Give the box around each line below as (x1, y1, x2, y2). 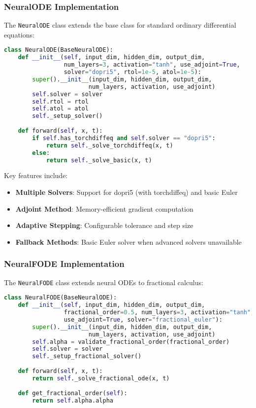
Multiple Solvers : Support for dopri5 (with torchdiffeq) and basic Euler (15, 187, 238, 197)
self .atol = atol (32, 105, 89, 112)
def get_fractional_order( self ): (18, 389, 128, 397)
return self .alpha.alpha (32, 397, 113, 404)
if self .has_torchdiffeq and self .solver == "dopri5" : (32, 134, 216, 142)
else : (32, 149, 50, 156)
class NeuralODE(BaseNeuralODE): (4, 46, 113, 54)
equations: (4, 29, 34, 39)
